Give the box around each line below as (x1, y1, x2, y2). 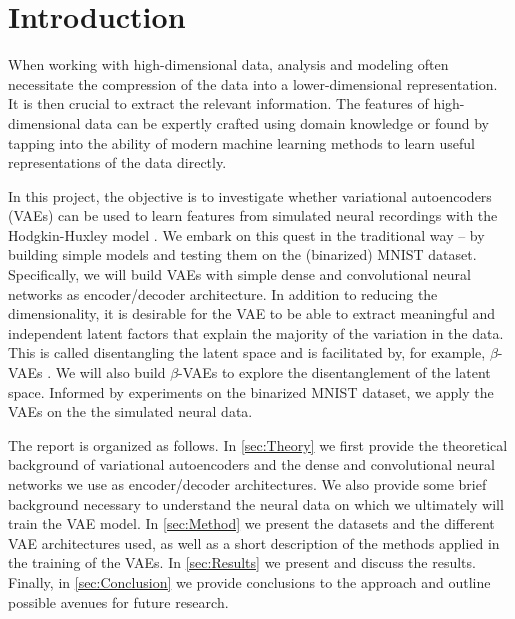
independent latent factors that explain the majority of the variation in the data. (8, 322, 504, 343)
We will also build (55, 362, 166, 383)
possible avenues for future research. (8, 591, 229, 612)
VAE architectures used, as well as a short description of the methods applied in (8, 532, 500, 553)
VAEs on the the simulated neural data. (8, 401, 253, 422)
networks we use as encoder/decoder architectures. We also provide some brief (8, 474, 487, 494)
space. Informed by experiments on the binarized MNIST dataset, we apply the (8, 381, 494, 402)
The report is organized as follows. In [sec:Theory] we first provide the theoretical (8, 434, 508, 455)
